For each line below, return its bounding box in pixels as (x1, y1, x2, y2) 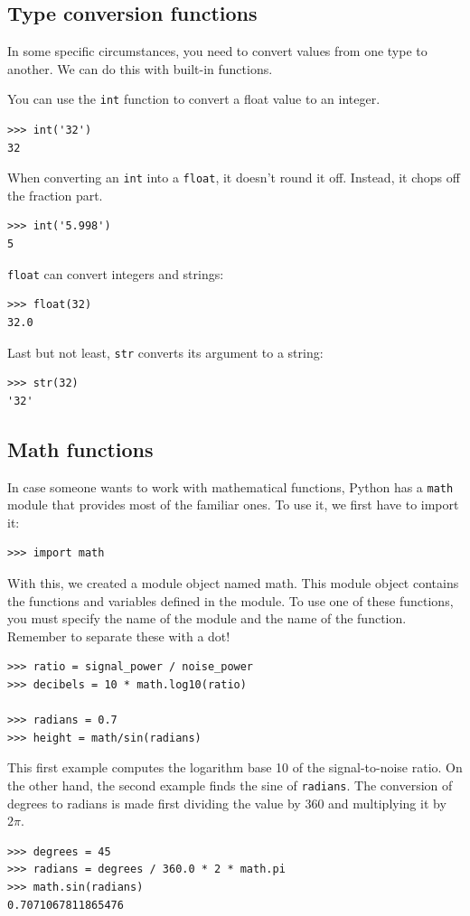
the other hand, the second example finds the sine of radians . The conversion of (7, 775, 453, 794)
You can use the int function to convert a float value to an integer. (7, 89, 381, 108)
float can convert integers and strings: (7, 264, 224, 283)
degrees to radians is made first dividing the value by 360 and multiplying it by (7, 793, 446, 812)
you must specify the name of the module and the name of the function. (7, 609, 407, 628)
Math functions (7, 435, 154, 463)
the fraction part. (7, 185, 103, 204)
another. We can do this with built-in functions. (7, 59, 273, 78)
